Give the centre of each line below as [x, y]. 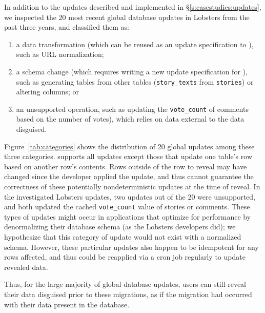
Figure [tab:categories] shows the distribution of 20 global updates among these [129, 146]
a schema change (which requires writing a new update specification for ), [132, 71]
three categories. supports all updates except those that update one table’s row [128, 156]
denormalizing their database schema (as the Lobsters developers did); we [120, 227]
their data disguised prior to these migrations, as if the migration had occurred [128, 294]
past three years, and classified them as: [67, 27]
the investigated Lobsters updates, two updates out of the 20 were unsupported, [130, 196]
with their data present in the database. [67, 304]
